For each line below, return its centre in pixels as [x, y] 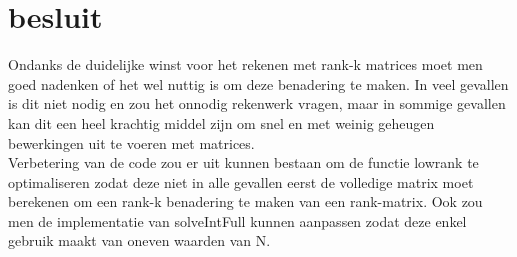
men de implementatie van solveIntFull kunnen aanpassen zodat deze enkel [237, 220]
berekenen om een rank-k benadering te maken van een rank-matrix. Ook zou [245, 201]
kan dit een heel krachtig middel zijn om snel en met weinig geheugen [221, 122]
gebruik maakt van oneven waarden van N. [139, 240]
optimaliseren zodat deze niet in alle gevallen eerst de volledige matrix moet [241, 181]
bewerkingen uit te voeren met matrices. [131, 142]
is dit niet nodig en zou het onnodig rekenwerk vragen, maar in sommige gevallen [257, 103]
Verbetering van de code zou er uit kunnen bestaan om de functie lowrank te [243, 162]
